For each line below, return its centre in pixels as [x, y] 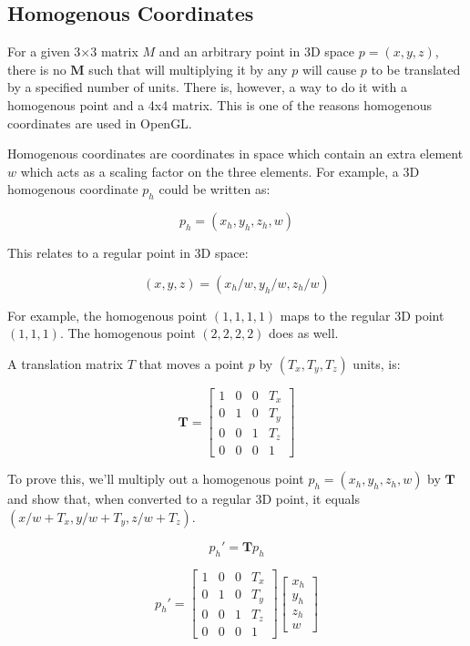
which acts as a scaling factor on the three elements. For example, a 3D [220, 171]
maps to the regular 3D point [362, 315]
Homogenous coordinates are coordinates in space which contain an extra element [235, 154]
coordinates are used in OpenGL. [100, 123]
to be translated [416, 69]
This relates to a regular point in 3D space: [128, 253]
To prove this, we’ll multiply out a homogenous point [156, 479]
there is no [37, 69]
